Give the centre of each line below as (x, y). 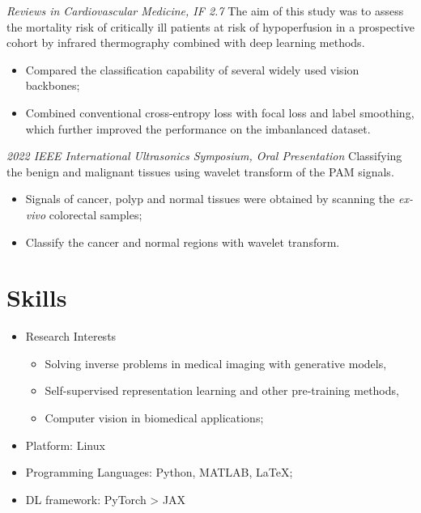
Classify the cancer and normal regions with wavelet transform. (183, 242)
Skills (37, 297)
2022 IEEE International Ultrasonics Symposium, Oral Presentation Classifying (204, 156)
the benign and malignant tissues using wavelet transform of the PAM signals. (200, 171)
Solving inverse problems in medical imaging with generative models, (216, 363)
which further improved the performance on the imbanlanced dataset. (198, 128)
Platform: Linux (65, 445)
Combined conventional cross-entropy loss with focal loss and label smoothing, (220, 112)
